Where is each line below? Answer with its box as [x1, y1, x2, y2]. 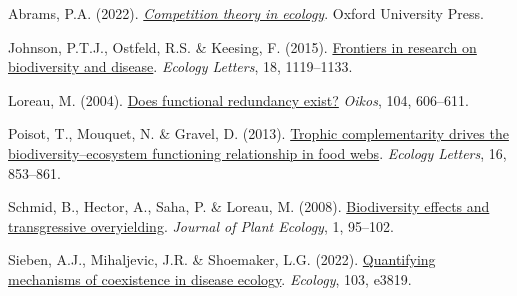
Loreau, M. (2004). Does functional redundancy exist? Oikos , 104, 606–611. [8, 89, 469, 110]
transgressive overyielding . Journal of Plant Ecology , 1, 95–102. [8, 215, 394, 236]
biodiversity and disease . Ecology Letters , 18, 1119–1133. [8, 56, 353, 77]
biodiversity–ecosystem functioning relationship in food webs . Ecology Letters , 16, [8, 142, 507, 163]
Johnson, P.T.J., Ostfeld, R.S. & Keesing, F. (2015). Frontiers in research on [8, 36, 477, 57]
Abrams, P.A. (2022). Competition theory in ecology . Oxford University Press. [8, 3, 484, 23]
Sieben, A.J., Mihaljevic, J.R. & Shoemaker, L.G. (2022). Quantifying [8, 249, 436, 270]
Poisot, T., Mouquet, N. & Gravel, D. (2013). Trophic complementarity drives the [8, 123, 509, 144]
